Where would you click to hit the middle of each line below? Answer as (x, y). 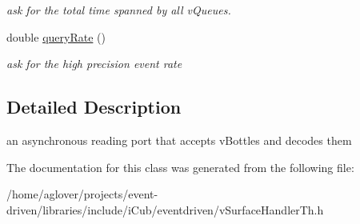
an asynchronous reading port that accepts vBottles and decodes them (179, 140)
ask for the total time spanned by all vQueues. (119, 10)
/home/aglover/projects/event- (82, 194)
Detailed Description (94, 107)
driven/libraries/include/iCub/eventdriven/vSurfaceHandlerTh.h (165, 209)
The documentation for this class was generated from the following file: (180, 167)
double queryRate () (56, 36)
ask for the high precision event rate (94, 64)
